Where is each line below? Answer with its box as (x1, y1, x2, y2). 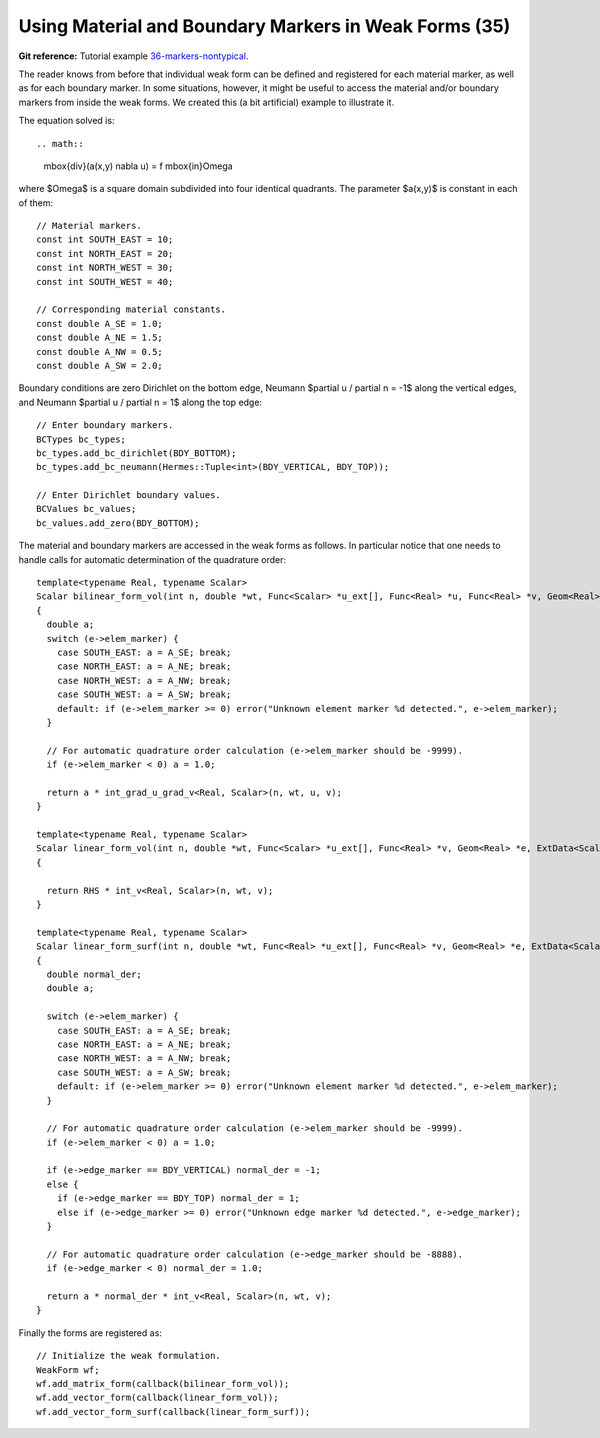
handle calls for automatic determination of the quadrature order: (18, 553, 287, 565)
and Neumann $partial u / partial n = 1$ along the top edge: (18, 396, 263, 408)
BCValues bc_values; (36, 503, 137, 515)
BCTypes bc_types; (36, 433, 127, 445)
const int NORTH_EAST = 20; (36, 248, 174, 259)
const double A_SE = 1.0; (36, 318, 164, 329)
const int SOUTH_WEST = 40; (36, 276, 174, 287)
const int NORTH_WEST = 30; (36, 262, 174, 274)
